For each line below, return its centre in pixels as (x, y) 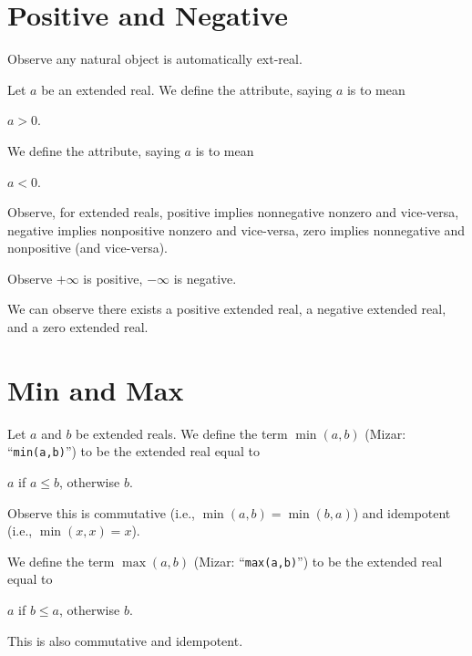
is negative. (205, 278)
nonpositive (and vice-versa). (87, 248)
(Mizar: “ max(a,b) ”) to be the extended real (318, 561)
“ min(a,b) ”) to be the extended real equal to (134, 451)
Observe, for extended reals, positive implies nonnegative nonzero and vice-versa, (233, 212)
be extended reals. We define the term (182, 433)
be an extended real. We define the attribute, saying (187, 89)
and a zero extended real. (78, 327)
